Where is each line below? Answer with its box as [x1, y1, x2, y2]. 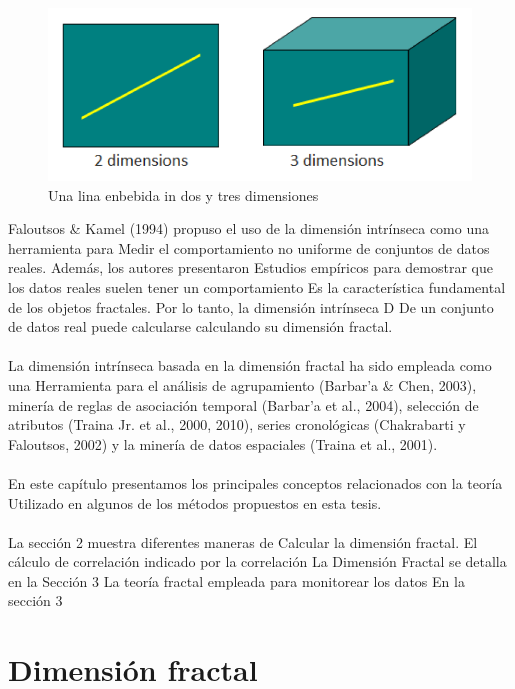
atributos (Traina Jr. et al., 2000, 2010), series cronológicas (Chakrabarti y [8, 414, 466, 435]
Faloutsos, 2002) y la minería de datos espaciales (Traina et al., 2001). [8, 433, 438, 454]
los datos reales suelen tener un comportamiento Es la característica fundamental [8, 276, 506, 297]
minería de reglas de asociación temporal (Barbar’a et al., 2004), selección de [8, 394, 479, 415]
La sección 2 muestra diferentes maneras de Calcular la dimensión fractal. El [8, 531, 478, 552]
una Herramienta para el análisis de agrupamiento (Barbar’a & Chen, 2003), [8, 374, 477, 395]
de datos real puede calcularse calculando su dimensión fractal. [8, 316, 393, 337]
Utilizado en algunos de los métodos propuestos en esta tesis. [8, 492, 382, 513]
